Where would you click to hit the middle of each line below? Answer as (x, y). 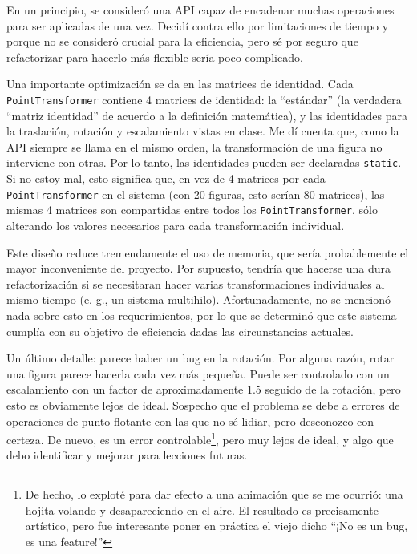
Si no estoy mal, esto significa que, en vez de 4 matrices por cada (166, 178)
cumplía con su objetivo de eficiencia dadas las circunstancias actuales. (180, 331)
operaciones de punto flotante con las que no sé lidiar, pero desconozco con (190, 421)
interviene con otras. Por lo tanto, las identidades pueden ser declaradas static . (204, 162)
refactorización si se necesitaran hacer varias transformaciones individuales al (196, 283)
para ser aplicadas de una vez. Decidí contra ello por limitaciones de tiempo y (198, 25)
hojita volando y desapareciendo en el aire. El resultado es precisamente (202, 510)
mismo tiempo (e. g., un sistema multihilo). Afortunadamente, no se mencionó (199, 299)
